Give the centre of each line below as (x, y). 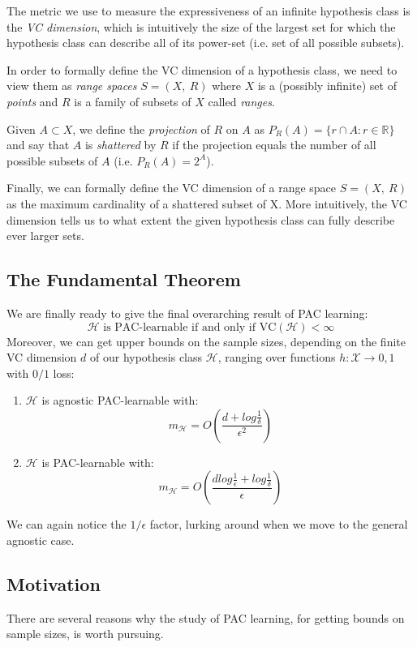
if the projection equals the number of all (274, 145)
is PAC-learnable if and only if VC (190, 327)
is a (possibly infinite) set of (327, 86)
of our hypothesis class (146, 357)
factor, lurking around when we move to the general (279, 524)
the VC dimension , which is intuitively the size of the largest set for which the (201, 26)
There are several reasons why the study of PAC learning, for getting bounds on (206, 617)
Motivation (54, 584)
